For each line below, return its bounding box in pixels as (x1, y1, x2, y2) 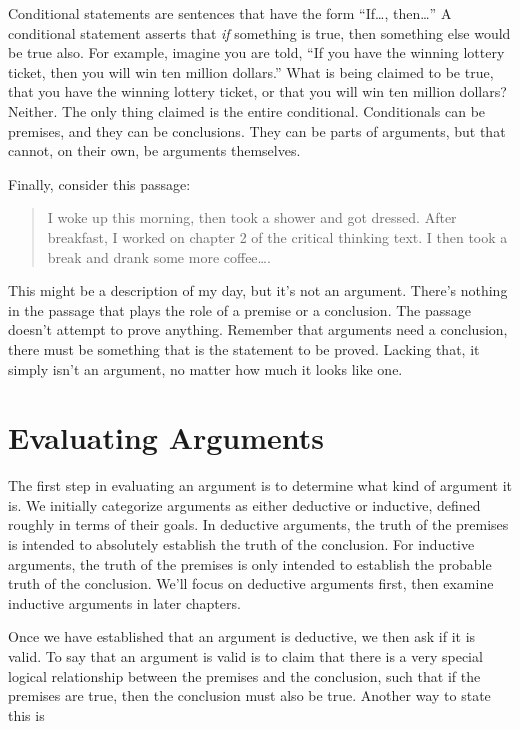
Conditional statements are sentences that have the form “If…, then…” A (8, 3, 452, 23)
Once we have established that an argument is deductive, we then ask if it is (8, 626, 476, 647)
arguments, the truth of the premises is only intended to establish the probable (8, 553, 492, 574)
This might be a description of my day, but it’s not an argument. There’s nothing (8, 280, 508, 301)
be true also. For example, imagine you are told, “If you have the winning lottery (8, 42, 505, 63)
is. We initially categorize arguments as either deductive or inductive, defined (8, 494, 481, 515)
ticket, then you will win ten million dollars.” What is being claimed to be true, (8, 61, 494, 82)
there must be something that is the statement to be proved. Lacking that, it (8, 338, 480, 359)
